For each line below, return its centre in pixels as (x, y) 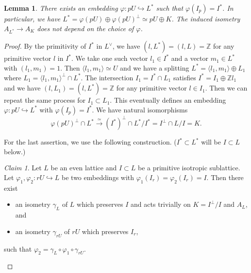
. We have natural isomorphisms (140, 109)
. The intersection (107, 77)
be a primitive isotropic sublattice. (189, 168)
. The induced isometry (206, 18)
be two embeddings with (98, 177)
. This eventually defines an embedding (168, 100)
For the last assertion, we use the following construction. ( (90, 142)
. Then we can (226, 88)
